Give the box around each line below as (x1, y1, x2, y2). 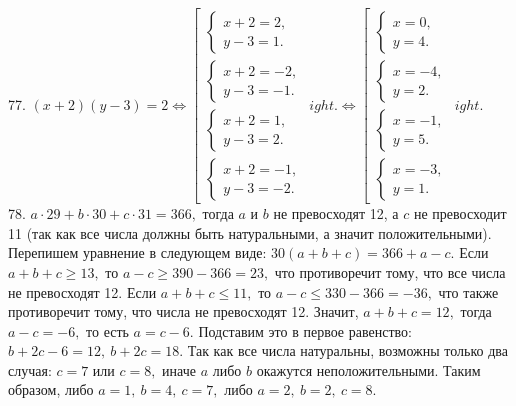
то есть (86, 320, 129, 341)
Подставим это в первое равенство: (198, 320, 412, 341)
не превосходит (413, 203, 507, 224)
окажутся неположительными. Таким (256, 359, 481, 380)
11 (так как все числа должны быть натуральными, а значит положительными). (8, 222, 492, 243)
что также (438, 281, 499, 302)
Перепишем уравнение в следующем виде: (8, 242, 267, 263)
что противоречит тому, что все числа (274, 261, 506, 282)
